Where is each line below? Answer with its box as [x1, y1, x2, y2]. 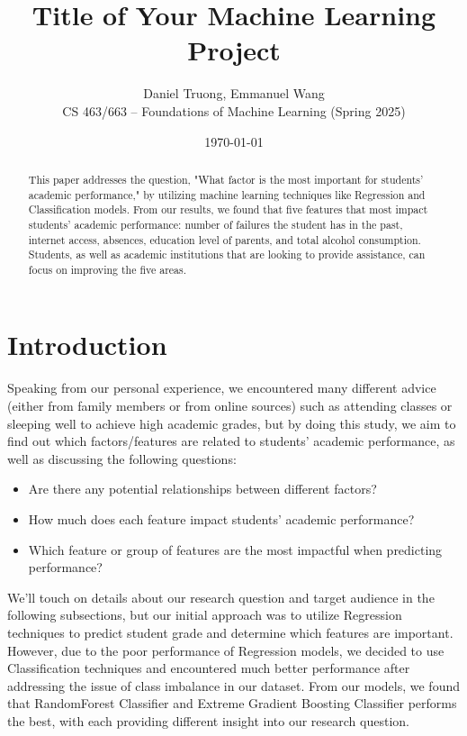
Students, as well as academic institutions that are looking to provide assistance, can [28, 247, 426, 262]
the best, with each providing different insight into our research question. [7, 711, 409, 730]
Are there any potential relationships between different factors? [28, 479, 377, 498]
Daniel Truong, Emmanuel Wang [143, 84, 325, 103]
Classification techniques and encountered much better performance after [7, 659, 410, 677]
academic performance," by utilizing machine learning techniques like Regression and [28, 186, 426, 202]
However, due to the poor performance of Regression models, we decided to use [7, 641, 445, 659]
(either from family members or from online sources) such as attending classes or [7, 396, 453, 415]
